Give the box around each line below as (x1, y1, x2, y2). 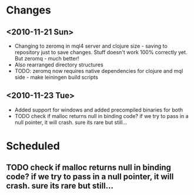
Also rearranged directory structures (14, 61, 104, 68)
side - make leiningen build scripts (14, 74, 98, 80)
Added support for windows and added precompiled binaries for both (14, 106, 183, 113)
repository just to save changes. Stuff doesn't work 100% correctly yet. (14, 49, 188, 56)
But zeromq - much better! (14, 55, 79, 62)
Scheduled (6, 139, 60, 153)
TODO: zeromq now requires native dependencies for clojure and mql (14, 68, 183, 74)
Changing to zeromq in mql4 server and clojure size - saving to (14, 42, 168, 49)
